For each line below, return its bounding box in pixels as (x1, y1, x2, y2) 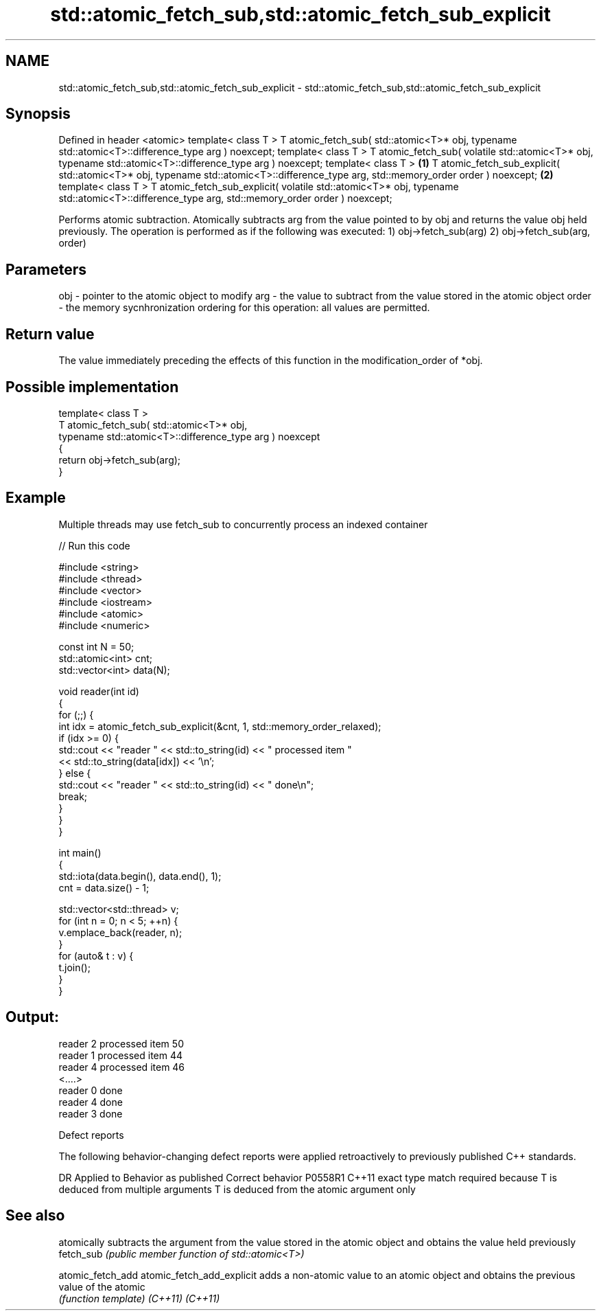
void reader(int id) (58, 685, 139, 697)
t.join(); (58, 961, 91, 973)
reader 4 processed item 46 (58, 1060, 185, 1073)
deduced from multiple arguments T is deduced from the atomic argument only (58, 1183, 416, 1195)
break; (58, 790, 88, 802)
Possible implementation (5, 378, 179, 396)
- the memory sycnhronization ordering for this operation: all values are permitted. (58, 302, 430, 314)
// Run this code (58, 539, 130, 552)
